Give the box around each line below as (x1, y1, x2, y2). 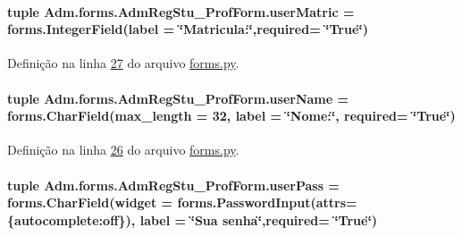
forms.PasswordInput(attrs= (177, 193, 357, 212)
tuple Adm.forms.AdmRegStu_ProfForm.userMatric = (7, 2, 355, 21)
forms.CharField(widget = (7, 193, 173, 212)
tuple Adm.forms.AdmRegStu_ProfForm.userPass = (7, 175, 340, 194)
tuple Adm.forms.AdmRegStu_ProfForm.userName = (7, 88, 349, 107)
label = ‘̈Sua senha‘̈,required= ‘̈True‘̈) (139, 210, 378, 229)
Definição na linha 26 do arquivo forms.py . (7, 140, 239, 159)
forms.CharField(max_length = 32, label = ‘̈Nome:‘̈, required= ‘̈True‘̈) (7, 106, 456, 125)
